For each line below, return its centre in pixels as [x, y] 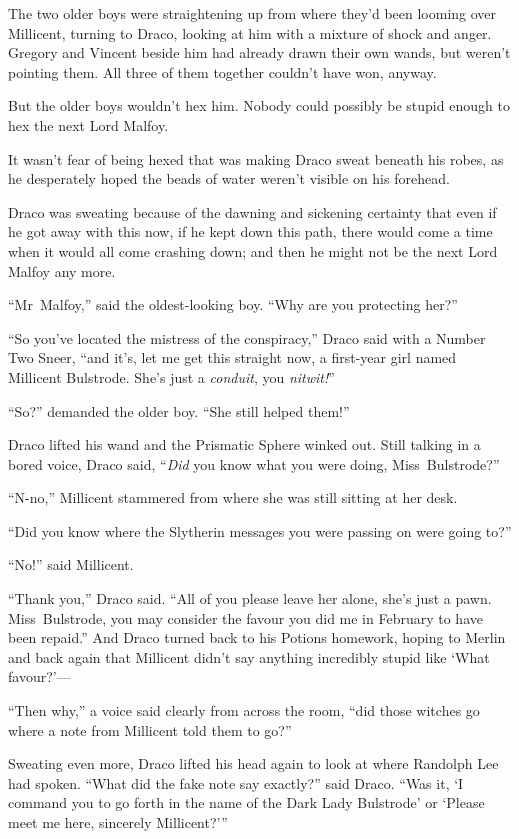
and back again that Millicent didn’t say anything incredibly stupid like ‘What [249, 656]
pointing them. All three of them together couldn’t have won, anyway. [222, 71]
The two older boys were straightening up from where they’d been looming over [252, 13]
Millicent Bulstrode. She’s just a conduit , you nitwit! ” [171, 376]
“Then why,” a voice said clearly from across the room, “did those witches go [244, 710]
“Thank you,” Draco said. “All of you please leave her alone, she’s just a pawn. [250, 598]
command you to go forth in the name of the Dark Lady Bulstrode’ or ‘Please [246, 802]
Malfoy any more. [62, 270]
